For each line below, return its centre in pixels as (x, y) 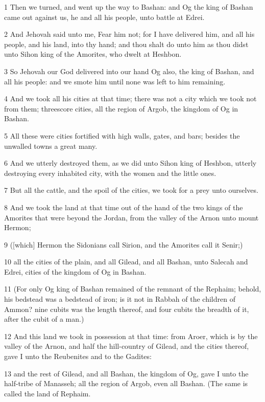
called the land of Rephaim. (47, 393)
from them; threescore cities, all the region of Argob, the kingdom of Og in (121, 108)
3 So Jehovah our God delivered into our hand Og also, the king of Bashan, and (129, 71)
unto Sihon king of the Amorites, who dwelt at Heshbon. (93, 54)
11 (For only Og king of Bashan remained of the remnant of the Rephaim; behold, (133, 289)
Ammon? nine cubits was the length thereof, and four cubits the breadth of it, (127, 309)
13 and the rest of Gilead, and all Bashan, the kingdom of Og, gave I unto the (126, 373)
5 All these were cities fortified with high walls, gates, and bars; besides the (122, 135)
